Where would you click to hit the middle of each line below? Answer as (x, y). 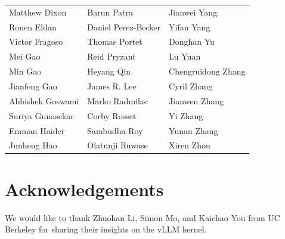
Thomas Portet (115, 41)
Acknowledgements (84, 189)
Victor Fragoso (36, 41)
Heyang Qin (109, 71)
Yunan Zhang (193, 130)
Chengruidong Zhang (207, 71)
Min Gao (25, 71)
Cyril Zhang (191, 86)
